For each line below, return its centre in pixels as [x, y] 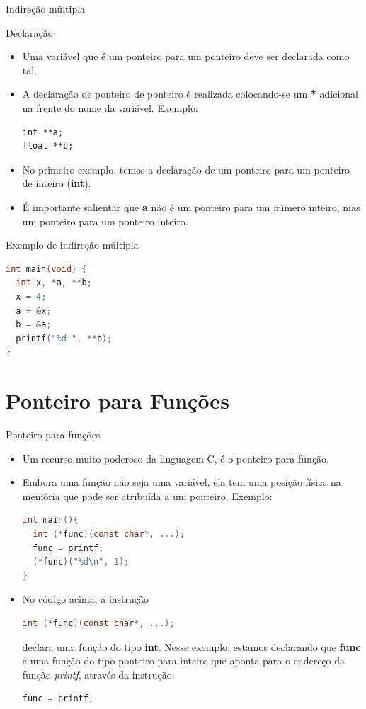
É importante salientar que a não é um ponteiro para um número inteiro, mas [191, 206]
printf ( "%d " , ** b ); [64, 338]
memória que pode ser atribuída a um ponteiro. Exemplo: [147, 495]
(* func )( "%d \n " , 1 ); [81, 562]
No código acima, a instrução [86, 599]
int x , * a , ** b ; [54, 283]
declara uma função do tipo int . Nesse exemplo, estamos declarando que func [191, 646]
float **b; [48, 146]
